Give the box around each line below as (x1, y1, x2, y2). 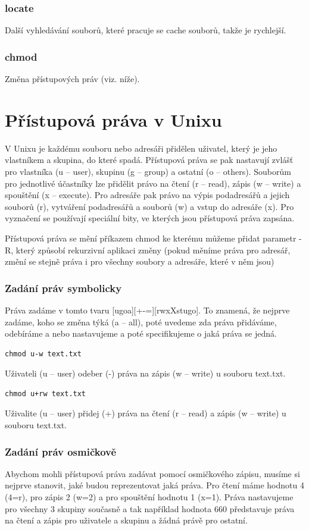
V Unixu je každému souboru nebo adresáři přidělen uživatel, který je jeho (5, 142, 277, 154)
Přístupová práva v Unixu (5, 107, 222, 131)
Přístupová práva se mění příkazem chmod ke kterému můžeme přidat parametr (5, 231, 296, 244)
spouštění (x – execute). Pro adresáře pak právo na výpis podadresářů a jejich (5, 189, 290, 201)
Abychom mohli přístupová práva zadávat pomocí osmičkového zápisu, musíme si (5, 467, 300, 479)
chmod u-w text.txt (5, 349, 82, 358)
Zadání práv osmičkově (5, 444, 117, 459)
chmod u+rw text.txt (5, 389, 86, 398)
